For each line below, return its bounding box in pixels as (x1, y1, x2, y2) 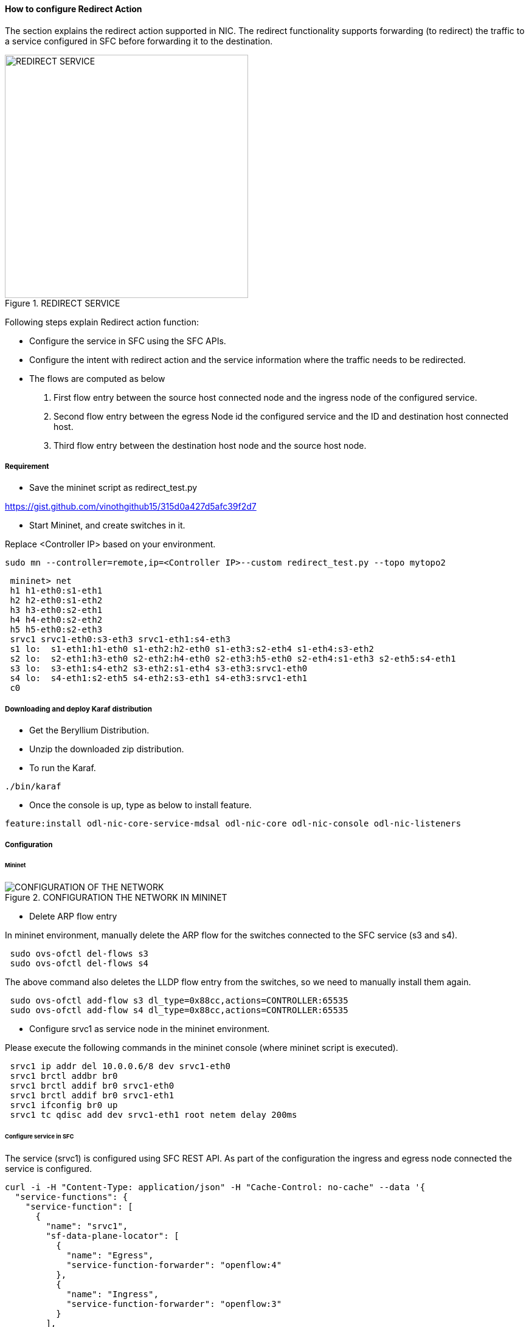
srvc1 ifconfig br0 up (10, 1100, 118, 1110)
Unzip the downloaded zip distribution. (29, 744, 184, 755)
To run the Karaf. (29, 763, 96, 774)
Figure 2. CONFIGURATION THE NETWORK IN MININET (5, 892, 227, 903)
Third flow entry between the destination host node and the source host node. (54, 440, 367, 451)
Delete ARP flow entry (29, 911, 117, 922)
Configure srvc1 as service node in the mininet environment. (29, 1024, 270, 1034)
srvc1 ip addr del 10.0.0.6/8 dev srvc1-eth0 (10, 1061, 230, 1072)
